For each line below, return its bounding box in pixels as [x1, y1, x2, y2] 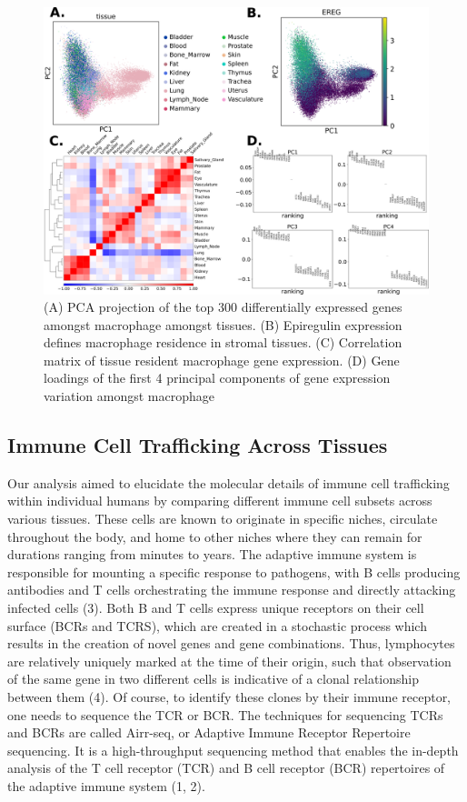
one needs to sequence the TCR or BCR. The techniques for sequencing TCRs [7, 705, 443, 724]
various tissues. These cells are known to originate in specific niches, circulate [7, 509, 438, 528]
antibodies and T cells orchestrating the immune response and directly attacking [7, 580, 456, 599]
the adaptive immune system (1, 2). [7, 776, 205, 795]
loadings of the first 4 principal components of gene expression [44, 368, 391, 387]
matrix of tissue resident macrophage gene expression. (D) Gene [44, 350, 400, 369]
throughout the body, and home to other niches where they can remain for [7, 526, 422, 546]
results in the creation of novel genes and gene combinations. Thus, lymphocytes [7, 634, 455, 653]
